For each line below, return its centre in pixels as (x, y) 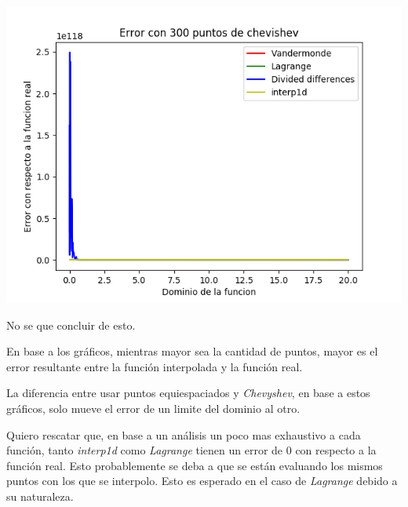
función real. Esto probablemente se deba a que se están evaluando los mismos (195, 465)
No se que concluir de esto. (71, 325)
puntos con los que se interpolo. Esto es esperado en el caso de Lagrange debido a (202, 481)
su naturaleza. (40, 496)
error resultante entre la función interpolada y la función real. (155, 366)
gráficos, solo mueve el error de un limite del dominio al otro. (153, 408)
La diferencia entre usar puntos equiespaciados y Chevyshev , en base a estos (188, 393)
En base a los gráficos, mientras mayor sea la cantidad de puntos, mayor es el (192, 351)
